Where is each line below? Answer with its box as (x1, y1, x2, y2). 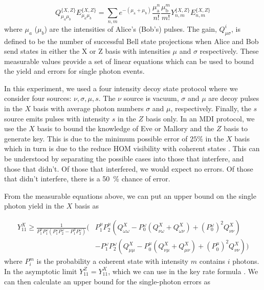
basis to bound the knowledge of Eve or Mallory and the (37, 123, 214, 134)
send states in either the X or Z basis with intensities (4, 46, 170, 56)
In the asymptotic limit (4, 265, 77, 276)
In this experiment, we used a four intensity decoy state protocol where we (4, 82, 238, 93)
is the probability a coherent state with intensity (36, 256, 189, 266)
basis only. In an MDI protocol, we (145, 113, 255, 123)
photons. (232, 256, 259, 266)
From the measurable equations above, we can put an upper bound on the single (4, 190, 256, 201)
